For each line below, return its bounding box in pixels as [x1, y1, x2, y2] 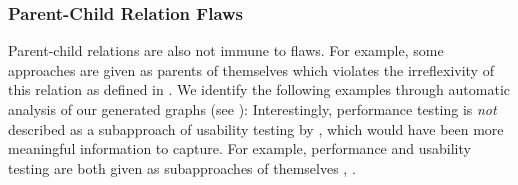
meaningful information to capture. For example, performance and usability [8, 138, 471, 159]
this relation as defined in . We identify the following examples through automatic [8, 79, 511, 100]
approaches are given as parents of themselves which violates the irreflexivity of [8, 59, 494, 80]
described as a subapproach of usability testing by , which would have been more [8, 118, 504, 139]
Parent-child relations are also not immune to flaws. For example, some [8, 40, 444, 61]
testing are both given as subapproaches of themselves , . [8, 157, 356, 178]
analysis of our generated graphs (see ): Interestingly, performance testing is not [8, 99, 497, 119]
